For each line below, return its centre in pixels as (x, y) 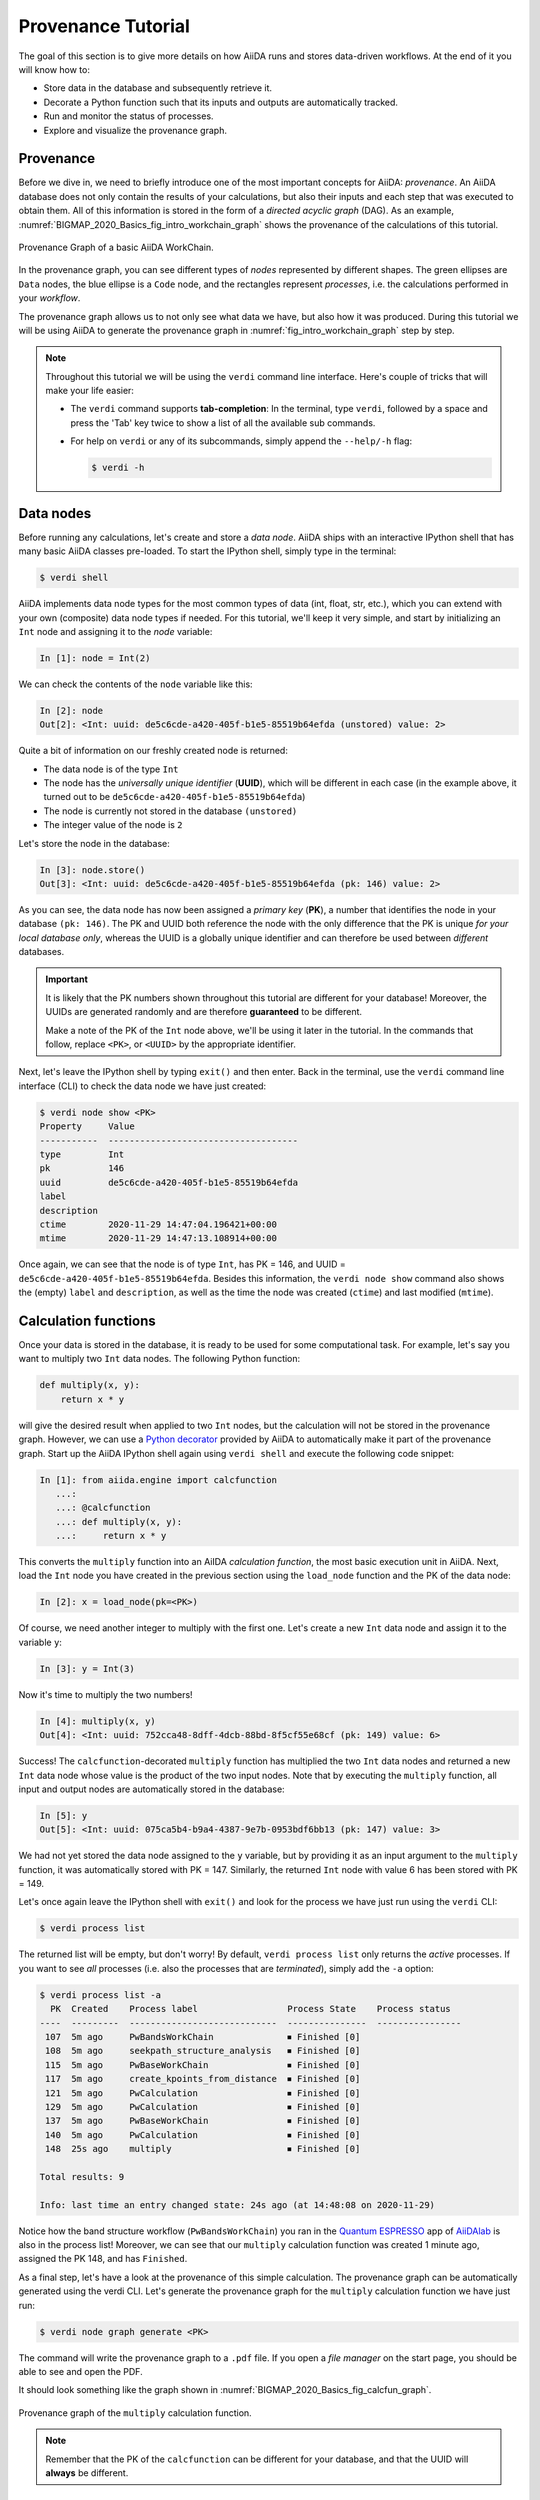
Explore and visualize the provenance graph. (135, 130)
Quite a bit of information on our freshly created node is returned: (153, 751)
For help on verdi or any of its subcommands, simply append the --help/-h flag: (241, 441)
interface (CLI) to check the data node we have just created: (142, 1086)
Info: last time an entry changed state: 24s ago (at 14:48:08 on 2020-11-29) (237, 2204)
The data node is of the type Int (111, 769)
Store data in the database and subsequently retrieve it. (158, 88)
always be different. (87, 2472)
